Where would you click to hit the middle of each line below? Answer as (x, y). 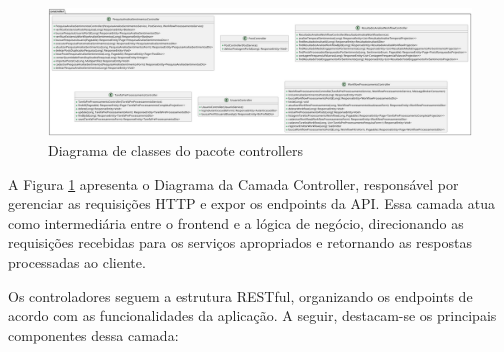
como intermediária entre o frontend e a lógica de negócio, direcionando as (236, 222)
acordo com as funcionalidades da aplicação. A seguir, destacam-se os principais (252, 315)
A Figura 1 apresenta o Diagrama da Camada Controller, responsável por (233, 183)
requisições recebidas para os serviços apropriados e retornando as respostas (240, 242)
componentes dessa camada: (93, 334)
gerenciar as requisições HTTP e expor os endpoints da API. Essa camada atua (251, 203)
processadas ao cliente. (77, 261)
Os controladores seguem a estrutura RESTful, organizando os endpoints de (240, 295)
